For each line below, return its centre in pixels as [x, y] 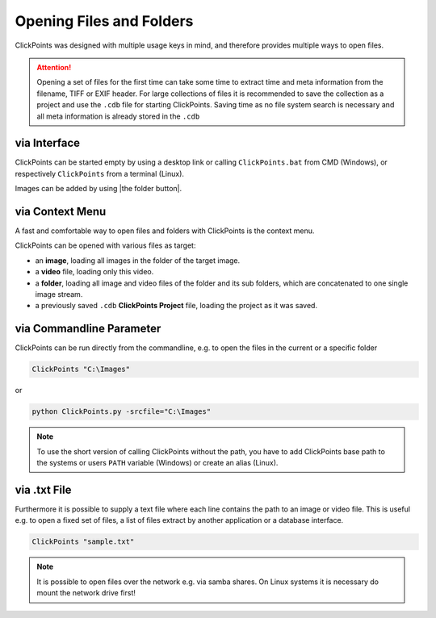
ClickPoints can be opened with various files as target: [105, 245]
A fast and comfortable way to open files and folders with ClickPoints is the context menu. [165, 231]
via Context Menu [61, 211]
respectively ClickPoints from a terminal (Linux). [100, 173]
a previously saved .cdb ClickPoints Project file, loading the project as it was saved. [176, 306]
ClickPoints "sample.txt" [83, 542]
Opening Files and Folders [104, 21]
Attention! [54, 67]
